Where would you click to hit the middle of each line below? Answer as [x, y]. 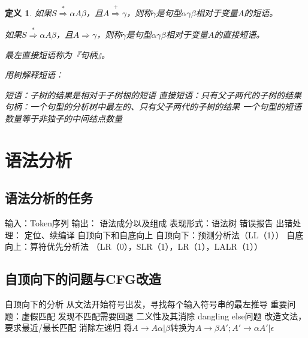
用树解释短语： [34, 75]
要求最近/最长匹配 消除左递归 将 [69, 327]
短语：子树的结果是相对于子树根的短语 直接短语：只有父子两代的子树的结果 [153, 95]
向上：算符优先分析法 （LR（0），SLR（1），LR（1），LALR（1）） [134, 246]
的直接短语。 [239, 34]
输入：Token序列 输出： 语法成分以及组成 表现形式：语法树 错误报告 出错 [149, 223]
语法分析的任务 [49, 198]
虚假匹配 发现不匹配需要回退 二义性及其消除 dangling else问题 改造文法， [164, 315]
